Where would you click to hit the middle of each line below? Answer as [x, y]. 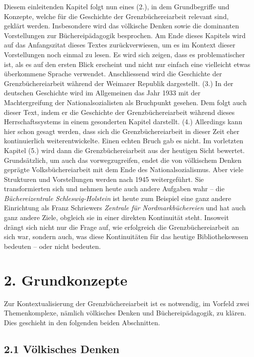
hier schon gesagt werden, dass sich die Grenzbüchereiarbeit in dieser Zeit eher [122, 131]
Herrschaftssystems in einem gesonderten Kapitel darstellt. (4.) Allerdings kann [123, 122]
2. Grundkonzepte [66, 279]
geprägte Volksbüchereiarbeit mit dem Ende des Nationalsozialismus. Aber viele [124, 169]
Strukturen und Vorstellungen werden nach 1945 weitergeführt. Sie [104, 179]
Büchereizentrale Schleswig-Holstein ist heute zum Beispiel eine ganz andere [118, 198]
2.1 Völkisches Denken [62, 348]
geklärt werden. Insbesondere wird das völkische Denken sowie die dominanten [122, 26]
